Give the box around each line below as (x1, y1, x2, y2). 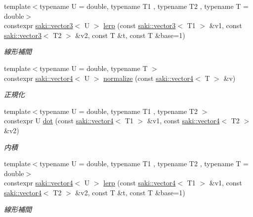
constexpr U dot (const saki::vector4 (4, 115, 114, 126)
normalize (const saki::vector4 (103, 72, 194, 83)
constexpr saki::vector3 (4, 20, 73, 31)
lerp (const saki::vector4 (103, 178, 176, 188)
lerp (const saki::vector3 (103, 20, 176, 31)
